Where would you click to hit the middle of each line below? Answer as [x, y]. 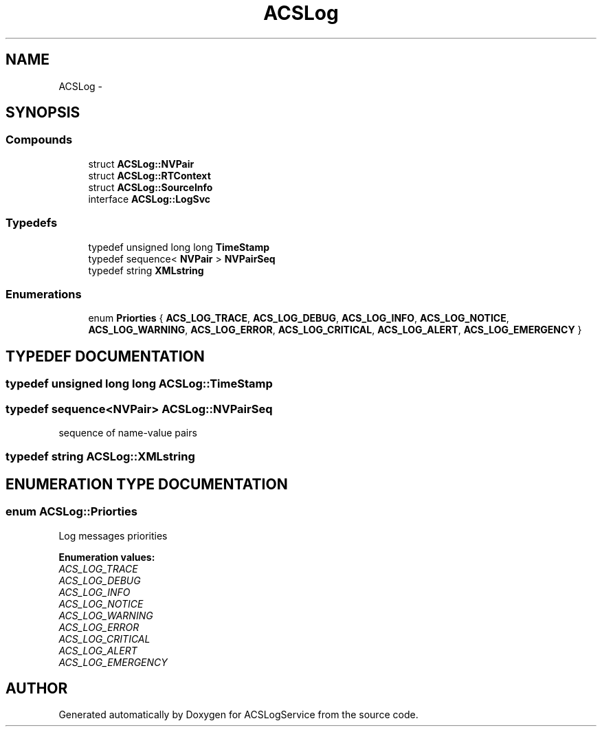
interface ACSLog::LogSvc [149, 199]
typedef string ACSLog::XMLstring [100, 457]
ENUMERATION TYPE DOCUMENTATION [147, 484]
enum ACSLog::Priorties [71, 512]
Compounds [39, 140]
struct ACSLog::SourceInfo [150, 187]
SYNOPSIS [43, 113]
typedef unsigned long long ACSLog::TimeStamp [139, 384]
